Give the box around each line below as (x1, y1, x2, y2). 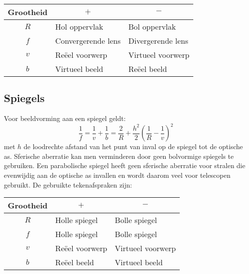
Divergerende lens (128, 35, 188, 46)
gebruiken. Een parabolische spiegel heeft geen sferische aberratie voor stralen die (4, 160, 246, 171)
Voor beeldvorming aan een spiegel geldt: (4, 113, 126, 123)
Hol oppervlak (55, 21, 103, 32)
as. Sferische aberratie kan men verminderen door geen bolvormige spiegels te (4, 151, 234, 161)
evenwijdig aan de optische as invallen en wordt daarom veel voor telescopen (4, 170, 231, 180)
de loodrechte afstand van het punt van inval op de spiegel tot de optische (23, 141, 243, 152)
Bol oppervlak (128, 21, 176, 32)
